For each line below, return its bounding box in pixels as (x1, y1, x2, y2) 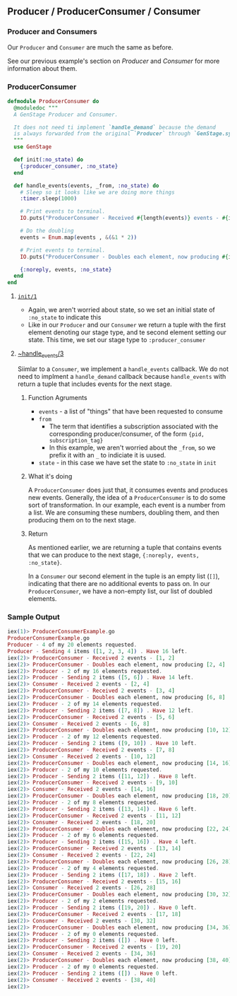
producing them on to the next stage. (28, 516, 136, 525)
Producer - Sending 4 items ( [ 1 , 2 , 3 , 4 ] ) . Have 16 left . (7, 648, 188, 655)
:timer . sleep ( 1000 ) (20, 195, 78, 202)
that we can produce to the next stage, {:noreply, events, (28, 551, 200, 559)
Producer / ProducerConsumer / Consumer (7, 6, 201, 18)
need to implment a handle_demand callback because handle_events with (17, 373, 226, 381)
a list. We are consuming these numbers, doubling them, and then (28, 508, 220, 517)
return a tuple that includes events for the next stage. (17, 380, 173, 388)
